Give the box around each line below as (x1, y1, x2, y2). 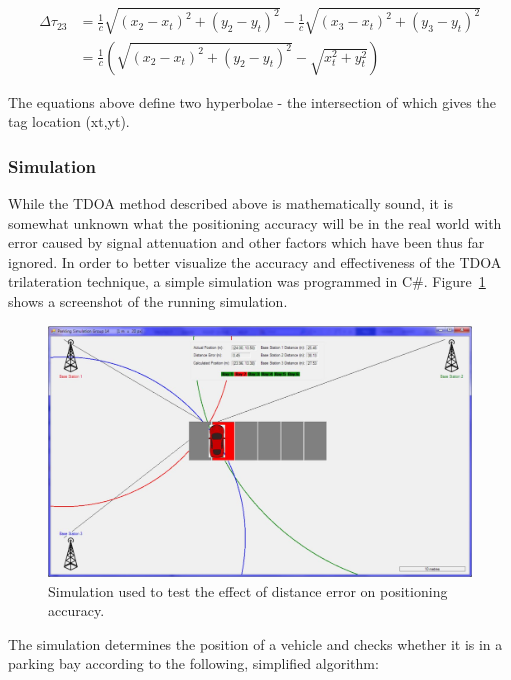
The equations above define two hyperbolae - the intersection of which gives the (8, 91, 496, 112)
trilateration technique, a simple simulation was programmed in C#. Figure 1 (8, 271, 486, 292)
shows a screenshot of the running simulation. (8, 290, 288, 311)
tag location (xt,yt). (8, 111, 130, 132)
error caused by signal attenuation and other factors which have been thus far (8, 232, 485, 253)
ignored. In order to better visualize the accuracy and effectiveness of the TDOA (8, 251, 502, 272)
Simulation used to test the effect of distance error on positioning (48, 580, 448, 601)
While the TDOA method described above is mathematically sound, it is (8, 193, 454, 214)
